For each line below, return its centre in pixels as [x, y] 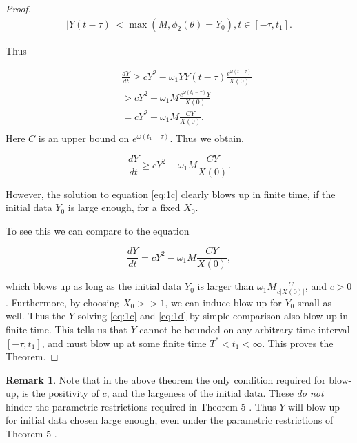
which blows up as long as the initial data [94, 286]
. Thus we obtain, [207, 138]
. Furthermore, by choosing [63, 302]
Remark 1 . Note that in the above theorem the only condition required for [166, 379]
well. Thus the [36, 316]
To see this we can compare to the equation [98, 230]
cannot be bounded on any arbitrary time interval [245, 329]
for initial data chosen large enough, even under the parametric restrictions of [170, 420]
